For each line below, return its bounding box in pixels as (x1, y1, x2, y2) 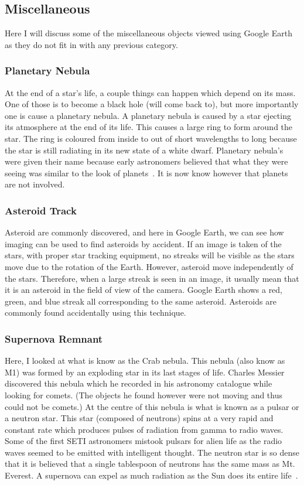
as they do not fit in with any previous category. (5, 38, 178, 50)
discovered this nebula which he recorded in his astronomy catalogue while (5, 377, 272, 390)
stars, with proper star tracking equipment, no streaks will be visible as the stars (5, 249, 295, 261)
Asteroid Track (5, 203, 77, 217)
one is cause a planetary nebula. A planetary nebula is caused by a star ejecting (5, 109, 291, 121)
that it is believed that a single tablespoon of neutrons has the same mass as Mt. (5, 457, 295, 470)
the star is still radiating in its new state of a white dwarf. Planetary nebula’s (5, 144, 283, 156)
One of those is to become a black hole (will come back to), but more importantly (5, 98, 299, 110)
